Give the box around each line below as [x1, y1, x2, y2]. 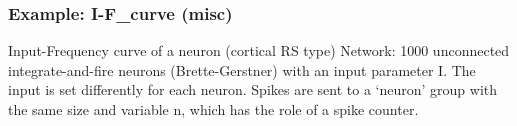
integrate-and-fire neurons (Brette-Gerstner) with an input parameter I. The [8, 59, 476, 80]
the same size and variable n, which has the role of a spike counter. [8, 99, 419, 119]
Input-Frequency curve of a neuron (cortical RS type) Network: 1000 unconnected [8, 40, 510, 61]
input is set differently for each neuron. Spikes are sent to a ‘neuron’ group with [8, 79, 498, 100]
